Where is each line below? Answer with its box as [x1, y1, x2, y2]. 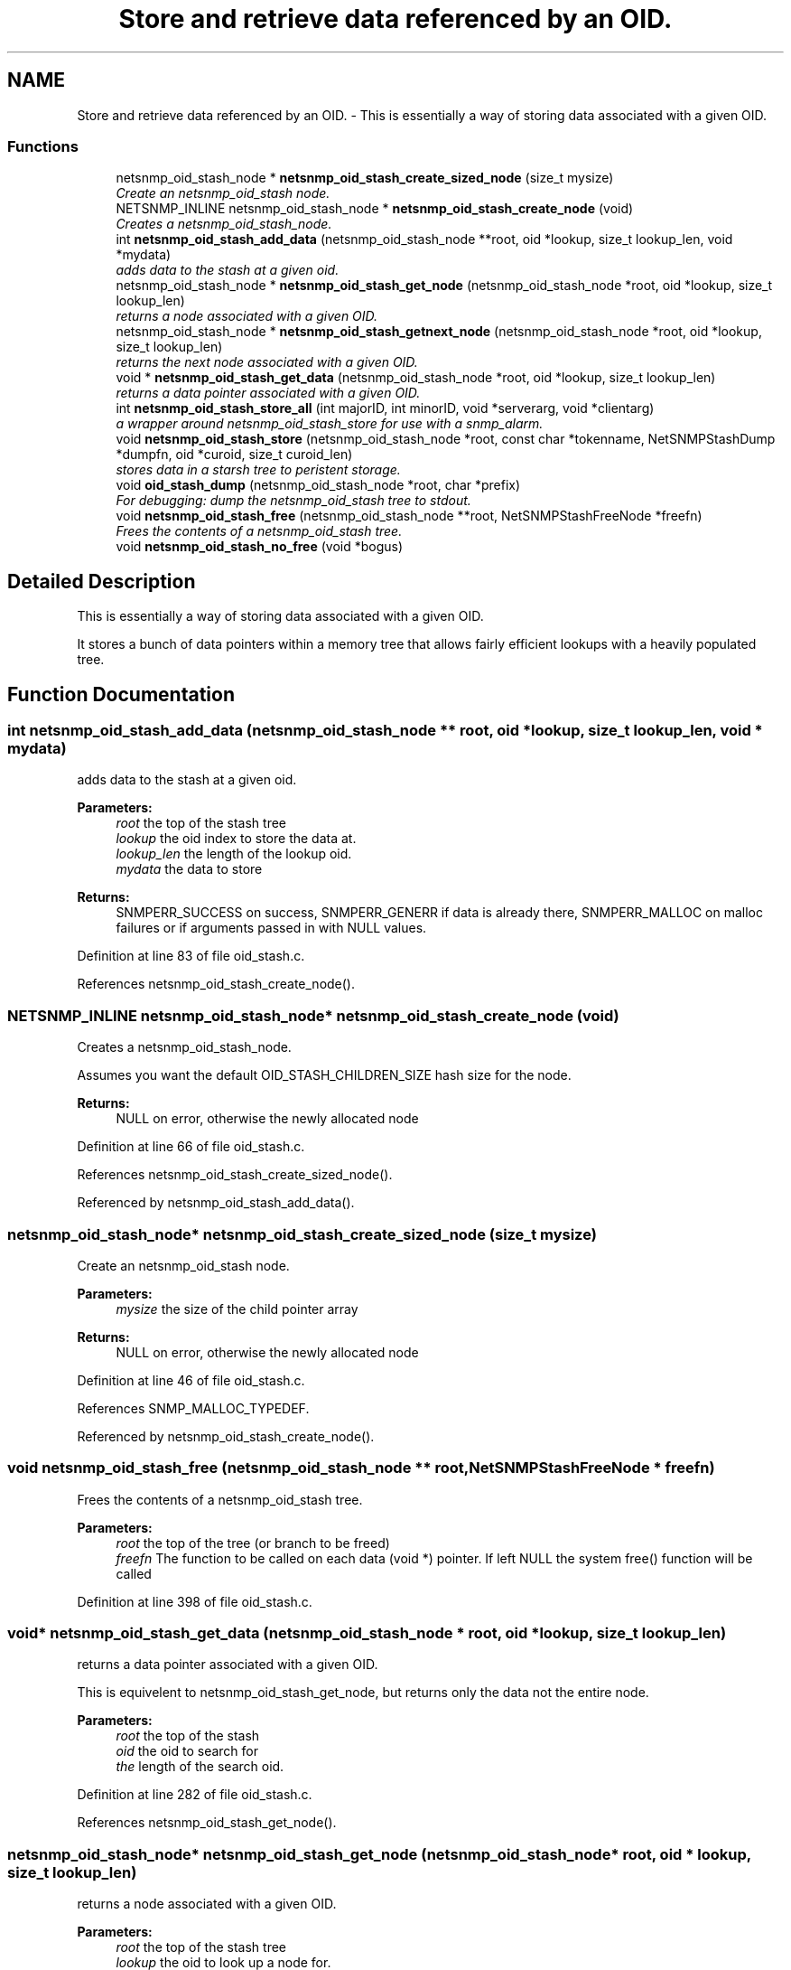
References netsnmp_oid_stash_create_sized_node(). [77, 1167, 393, 1183]
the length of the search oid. [116, 1759, 284, 1775]
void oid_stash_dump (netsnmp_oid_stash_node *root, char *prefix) [116, 477, 521, 493]
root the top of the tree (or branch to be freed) [116, 1534, 390, 1551]
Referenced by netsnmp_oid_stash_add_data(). [77, 1195, 355, 1211]
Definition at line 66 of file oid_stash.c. [77, 1139, 305, 1155]
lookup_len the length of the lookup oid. [116, 846, 352, 862]
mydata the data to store [116, 861, 263, 877]
